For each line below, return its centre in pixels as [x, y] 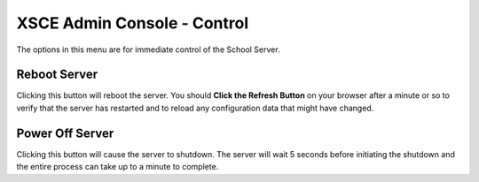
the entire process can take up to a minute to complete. [118, 167]
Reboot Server [57, 75]
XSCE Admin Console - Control [132, 23]
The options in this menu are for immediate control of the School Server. [148, 49]
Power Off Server [65, 133]
